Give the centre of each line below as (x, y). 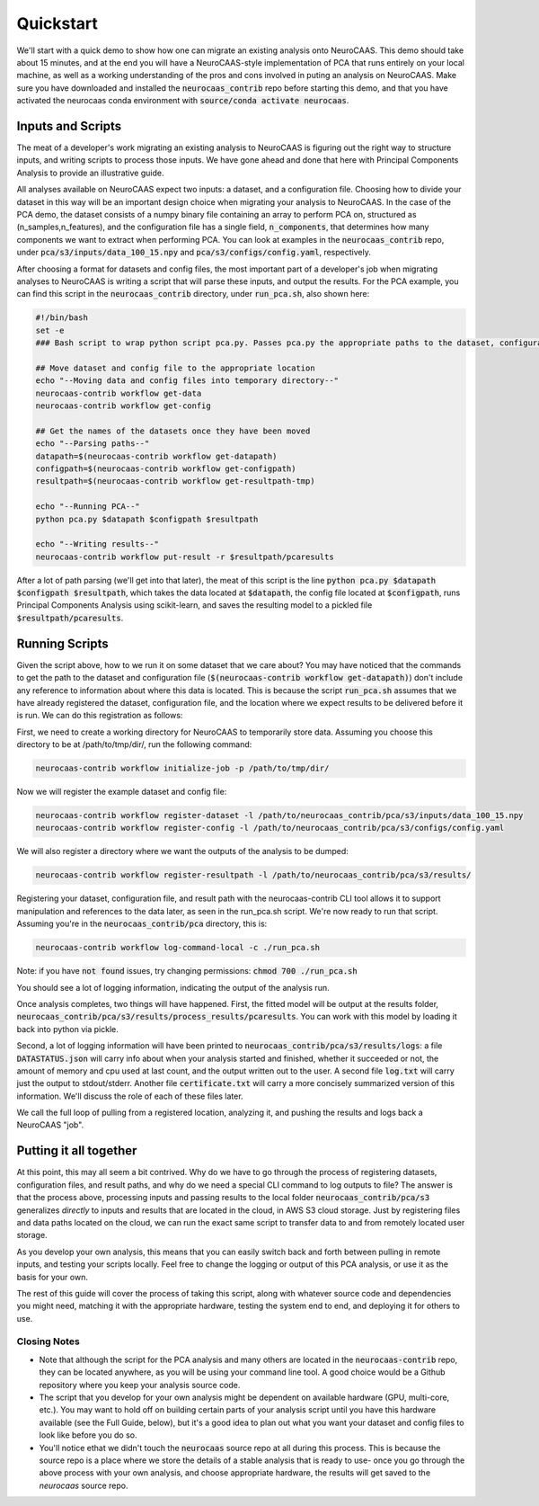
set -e (50, 330)
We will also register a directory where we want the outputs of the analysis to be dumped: (183, 851)
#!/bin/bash (62, 318)
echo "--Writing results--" (97, 544)
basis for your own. (53, 1277)
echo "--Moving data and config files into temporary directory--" (187, 381)
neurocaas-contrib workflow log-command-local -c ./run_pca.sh (178, 948)
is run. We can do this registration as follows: (100, 716)
